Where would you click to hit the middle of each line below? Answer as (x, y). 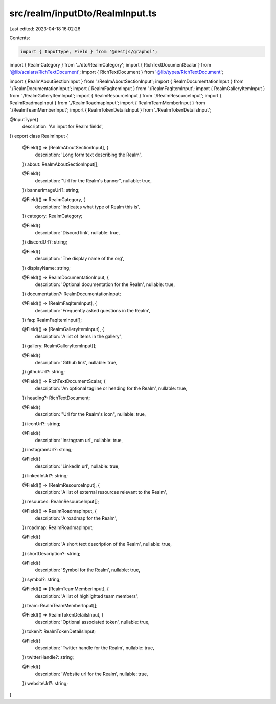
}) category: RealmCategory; (52, 216)
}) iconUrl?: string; (41, 424)
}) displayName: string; (47, 268)
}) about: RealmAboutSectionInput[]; (61, 164)
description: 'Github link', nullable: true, (76, 362)
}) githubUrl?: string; (43, 371)
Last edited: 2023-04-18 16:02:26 (45, 29)
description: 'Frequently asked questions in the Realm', (93, 311)
